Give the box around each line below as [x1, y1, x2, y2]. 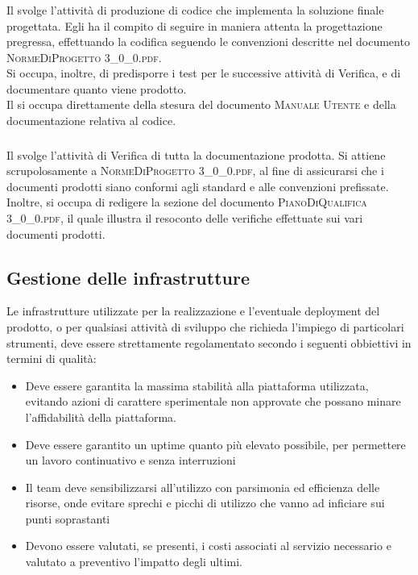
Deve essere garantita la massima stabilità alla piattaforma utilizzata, [25, 377, 369, 394]
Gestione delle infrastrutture [6, 265, 250, 290]
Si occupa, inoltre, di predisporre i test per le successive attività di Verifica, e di [6, 65, 401, 81]
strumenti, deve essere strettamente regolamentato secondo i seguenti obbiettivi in [6, 334, 412, 351]
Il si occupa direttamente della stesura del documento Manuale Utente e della [6, 96, 396, 113]
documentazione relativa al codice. [6, 112, 176, 129]
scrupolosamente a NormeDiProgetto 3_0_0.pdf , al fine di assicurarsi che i [6, 162, 384, 179]
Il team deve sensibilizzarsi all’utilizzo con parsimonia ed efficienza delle [25, 478, 380, 495]
